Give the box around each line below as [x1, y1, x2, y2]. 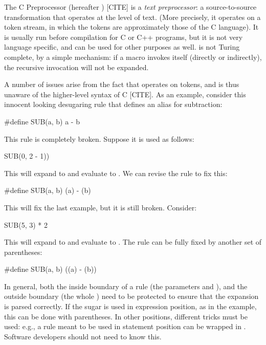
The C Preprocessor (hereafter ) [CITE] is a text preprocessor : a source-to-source [4, 2, 257, 12]
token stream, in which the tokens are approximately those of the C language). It [4, 21, 259, 32]
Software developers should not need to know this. [4, 331, 162, 341]
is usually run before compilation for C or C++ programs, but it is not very [4, 31, 243, 42]
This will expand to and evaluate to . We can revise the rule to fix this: [4, 167, 228, 178]
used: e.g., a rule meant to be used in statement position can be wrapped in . [4, 321, 246, 332]
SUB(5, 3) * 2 [4, 219, 48, 230]
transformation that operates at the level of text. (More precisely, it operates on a [4, 11, 261, 22]
